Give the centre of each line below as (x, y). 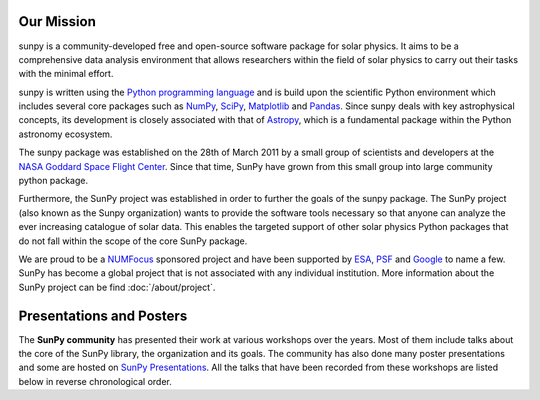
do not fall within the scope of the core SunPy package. (133, 241)
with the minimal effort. (66, 74)
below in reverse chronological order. (95, 381)
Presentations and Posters (103, 315)
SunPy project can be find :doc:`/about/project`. (117, 287)
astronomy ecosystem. (65, 134)
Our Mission (57, 21)
